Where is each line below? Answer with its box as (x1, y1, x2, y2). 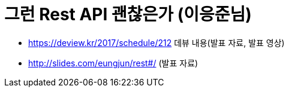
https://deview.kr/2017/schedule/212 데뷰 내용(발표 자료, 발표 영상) (28, 37, 285, 48)
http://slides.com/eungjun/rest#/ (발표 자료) (28, 57, 198, 68)
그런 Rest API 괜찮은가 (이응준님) (4, 4, 252, 24)
